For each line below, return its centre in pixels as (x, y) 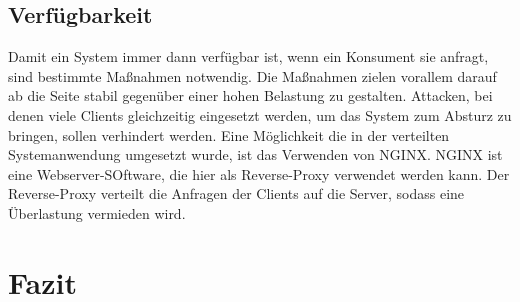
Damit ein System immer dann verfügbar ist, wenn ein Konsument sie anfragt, (248, 56)
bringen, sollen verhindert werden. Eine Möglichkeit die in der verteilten (229, 134)
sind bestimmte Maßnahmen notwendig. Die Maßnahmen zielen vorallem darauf (252, 75)
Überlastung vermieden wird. (97, 212)
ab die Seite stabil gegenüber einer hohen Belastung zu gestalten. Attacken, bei (250, 95)
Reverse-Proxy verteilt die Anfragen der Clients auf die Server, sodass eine (236, 193)
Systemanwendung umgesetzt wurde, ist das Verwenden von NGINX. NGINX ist (255, 154)
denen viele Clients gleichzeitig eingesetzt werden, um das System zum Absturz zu (260, 114)
